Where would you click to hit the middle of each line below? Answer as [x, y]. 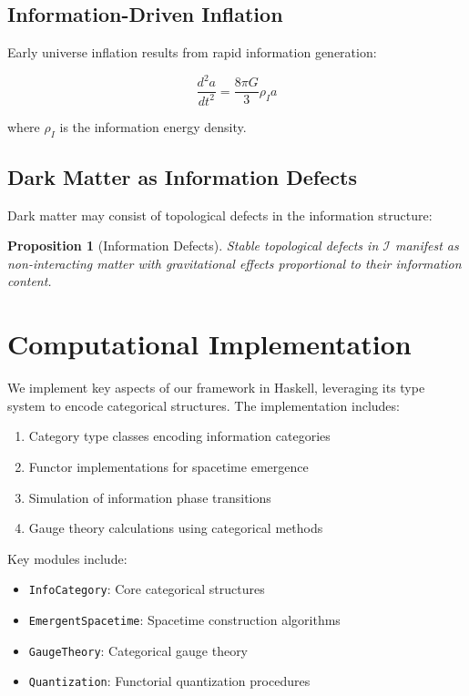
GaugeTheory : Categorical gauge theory [138, 650]
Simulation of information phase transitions [150, 497]
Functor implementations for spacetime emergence [168, 466]
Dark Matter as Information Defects [182, 176]
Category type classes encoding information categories [179, 436]
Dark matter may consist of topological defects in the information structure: [220, 215]
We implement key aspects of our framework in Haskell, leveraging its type [216, 388]
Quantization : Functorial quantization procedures [169, 681]
